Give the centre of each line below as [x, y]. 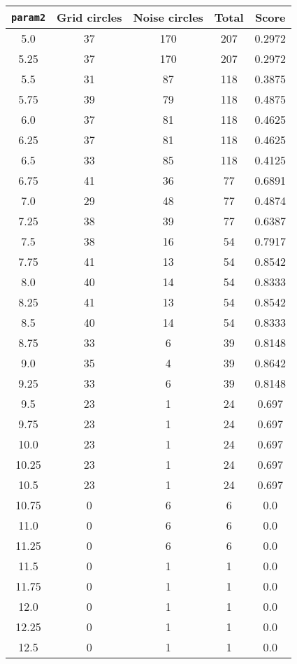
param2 [29, 17]
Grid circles [89, 17]
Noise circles [168, 17]
